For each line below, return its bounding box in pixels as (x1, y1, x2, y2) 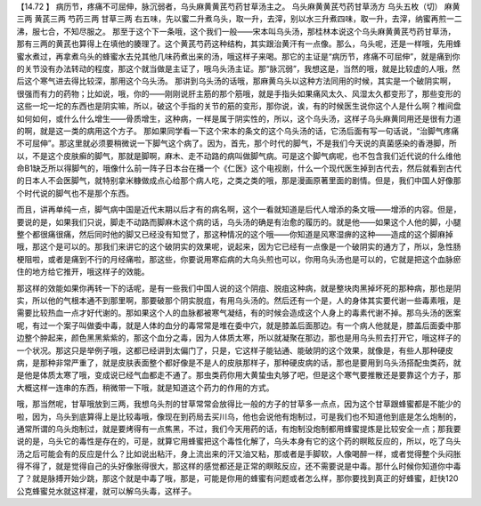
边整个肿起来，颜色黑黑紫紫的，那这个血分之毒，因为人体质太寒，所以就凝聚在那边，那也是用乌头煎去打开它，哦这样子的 (16, 333, 461, 343)
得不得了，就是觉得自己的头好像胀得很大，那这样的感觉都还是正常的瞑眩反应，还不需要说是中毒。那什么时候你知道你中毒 (16, 461, 461, 471)
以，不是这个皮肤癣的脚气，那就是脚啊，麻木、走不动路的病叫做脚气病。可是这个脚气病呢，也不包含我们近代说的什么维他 (16, 150, 461, 161)
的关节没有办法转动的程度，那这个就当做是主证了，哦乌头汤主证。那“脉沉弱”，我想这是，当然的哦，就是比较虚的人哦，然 (16, 63, 461, 74)
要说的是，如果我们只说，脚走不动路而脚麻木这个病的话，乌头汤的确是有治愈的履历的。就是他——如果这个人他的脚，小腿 (16, 216, 461, 227)
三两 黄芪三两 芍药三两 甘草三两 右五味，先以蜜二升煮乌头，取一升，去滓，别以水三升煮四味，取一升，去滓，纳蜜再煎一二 (16, 13, 462, 24)
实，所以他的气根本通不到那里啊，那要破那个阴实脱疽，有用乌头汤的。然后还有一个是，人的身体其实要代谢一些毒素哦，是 (16, 294, 461, 306)
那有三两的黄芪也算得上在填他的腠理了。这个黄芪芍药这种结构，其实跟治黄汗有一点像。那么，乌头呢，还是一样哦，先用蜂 (16, 38, 461, 49)
